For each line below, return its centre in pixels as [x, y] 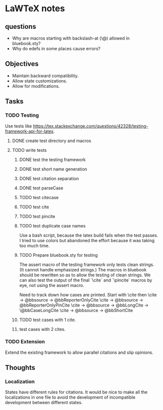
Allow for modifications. [36, 86]
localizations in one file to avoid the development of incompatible [70, 397]
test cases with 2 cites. [42, 329]
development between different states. [44, 403]
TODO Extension [25, 342]
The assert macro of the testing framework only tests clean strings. [87, 265]
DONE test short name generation [53, 169]
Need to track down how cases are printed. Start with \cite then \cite [88, 295]
